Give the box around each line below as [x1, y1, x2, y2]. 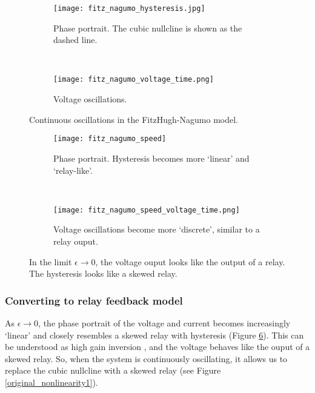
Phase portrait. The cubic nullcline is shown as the [53, 21, 242, 34]
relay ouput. [53, 234, 98, 247]
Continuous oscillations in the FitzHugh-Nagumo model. [29, 113, 239, 125]
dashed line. [53, 33, 98, 46]
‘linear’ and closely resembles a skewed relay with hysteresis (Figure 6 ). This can [5, 328, 304, 341]
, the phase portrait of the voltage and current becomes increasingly [38, 316, 291, 329]
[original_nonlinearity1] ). [5, 375, 98, 388]
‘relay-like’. [53, 163, 93, 176]
